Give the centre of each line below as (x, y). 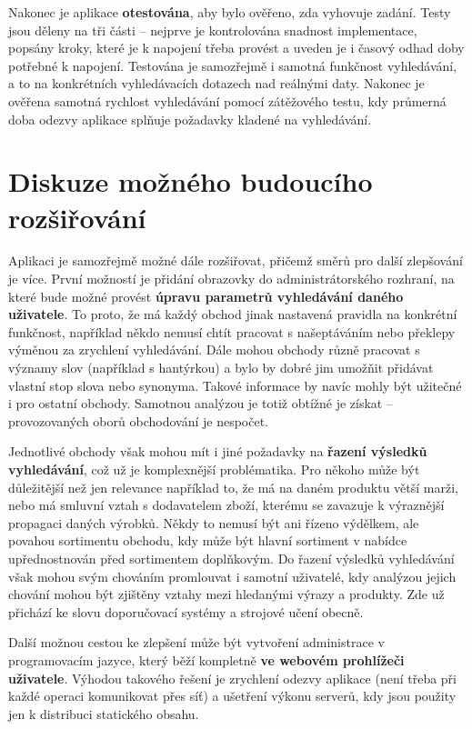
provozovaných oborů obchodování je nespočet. (139, 420)
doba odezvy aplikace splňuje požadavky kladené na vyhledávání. (190, 119)
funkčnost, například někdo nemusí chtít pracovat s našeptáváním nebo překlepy (232, 331)
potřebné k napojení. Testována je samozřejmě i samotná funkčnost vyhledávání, (233, 65)
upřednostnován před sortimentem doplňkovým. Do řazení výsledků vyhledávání (231, 558)
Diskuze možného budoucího (191, 181)
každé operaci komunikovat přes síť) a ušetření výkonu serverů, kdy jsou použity (232, 696)
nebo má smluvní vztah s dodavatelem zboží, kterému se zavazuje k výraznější (226, 505)
